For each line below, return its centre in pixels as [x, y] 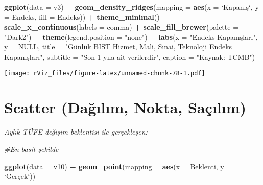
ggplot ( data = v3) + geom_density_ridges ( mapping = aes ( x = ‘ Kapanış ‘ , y [131, 7]
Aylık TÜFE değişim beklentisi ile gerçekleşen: [76, 132]
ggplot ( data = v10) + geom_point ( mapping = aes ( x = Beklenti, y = [118, 166]
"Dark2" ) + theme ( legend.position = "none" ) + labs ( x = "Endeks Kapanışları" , [131, 36]
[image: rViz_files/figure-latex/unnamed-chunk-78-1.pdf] [105, 73]
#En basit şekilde [31, 149]
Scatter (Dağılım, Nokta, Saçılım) [125, 107]
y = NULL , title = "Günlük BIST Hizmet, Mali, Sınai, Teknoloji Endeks [118, 47]
